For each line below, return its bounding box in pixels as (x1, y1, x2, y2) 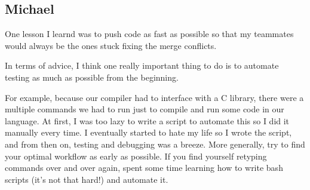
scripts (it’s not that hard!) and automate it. (5, 173, 168, 185)
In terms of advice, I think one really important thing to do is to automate (5, 59, 279, 72)
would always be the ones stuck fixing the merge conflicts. (5, 39, 217, 51)
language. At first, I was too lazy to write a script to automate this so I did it (5, 114, 290, 127)
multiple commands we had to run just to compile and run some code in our (5, 103, 284, 115)
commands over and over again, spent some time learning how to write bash (5, 161, 283, 174)
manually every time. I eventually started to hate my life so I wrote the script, (5, 126, 292, 139)
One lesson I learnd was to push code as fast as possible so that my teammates (5, 27, 294, 40)
